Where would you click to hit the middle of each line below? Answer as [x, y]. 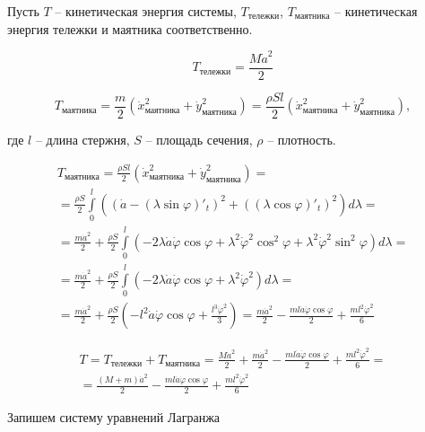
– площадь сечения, [199, 140]
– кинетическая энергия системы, [146, 11]
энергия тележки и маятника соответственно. [130, 28]
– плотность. [302, 140]
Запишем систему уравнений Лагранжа [114, 417]
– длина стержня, [82, 140]
